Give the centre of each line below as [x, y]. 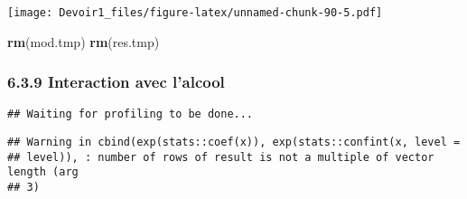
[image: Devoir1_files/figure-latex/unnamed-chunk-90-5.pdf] [195, 13]
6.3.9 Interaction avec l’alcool [116, 82]
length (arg [43, 172]
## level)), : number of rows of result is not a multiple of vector [221, 157]
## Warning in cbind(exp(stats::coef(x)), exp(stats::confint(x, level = [234, 142]
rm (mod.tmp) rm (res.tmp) [84, 41]
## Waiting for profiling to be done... [131, 114]
